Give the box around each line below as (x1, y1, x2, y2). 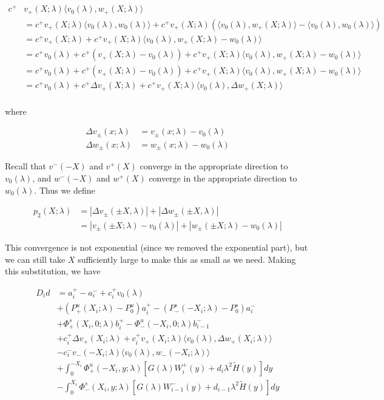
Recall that (5, 160, 46, 172)
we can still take (5, 253, 66, 265)
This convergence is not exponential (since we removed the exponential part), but (5, 241, 308, 254)
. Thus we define (34, 183, 95, 196)
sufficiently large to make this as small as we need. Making (78, 253, 296, 265)
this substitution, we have (5, 265, 101, 277)
